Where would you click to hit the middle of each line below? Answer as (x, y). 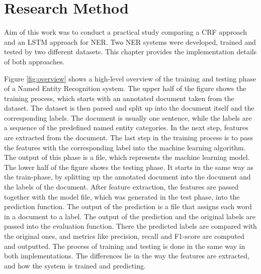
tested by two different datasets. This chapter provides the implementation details (130, 52)
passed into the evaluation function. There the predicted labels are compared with (130, 226)
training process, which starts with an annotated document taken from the (119, 98)
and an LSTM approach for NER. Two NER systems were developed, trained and (130, 41)
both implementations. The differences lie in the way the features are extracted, (127, 256)
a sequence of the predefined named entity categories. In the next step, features (126, 127)
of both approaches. (34, 61)
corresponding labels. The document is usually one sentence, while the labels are (128, 117)
